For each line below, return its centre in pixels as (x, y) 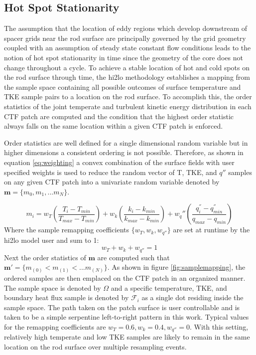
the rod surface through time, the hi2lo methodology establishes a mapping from (127, 77)
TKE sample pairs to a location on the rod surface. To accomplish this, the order (128, 96)
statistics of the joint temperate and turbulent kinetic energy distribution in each (128, 106)
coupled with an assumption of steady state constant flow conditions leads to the (128, 48)
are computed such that (133, 257)
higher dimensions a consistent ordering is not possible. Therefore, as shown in (124, 152)
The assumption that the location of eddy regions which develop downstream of (126, 28)
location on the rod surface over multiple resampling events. (95, 346)
